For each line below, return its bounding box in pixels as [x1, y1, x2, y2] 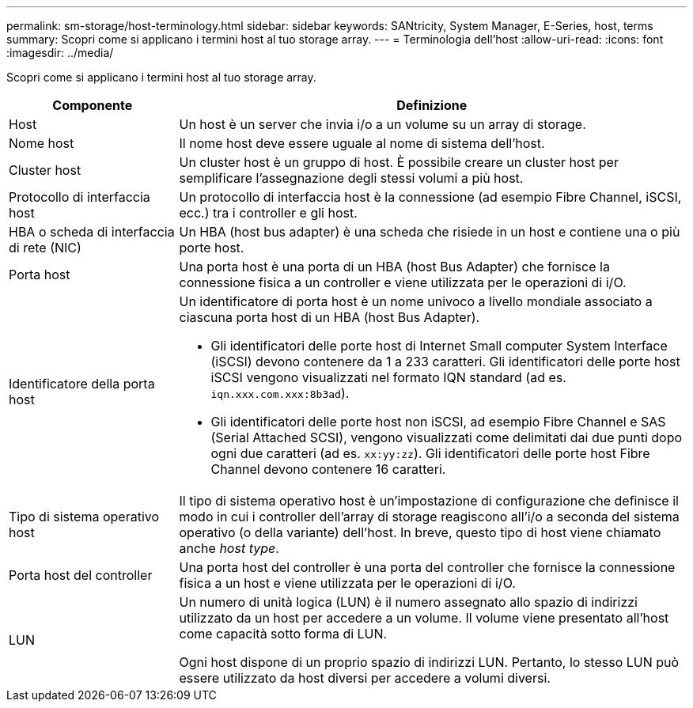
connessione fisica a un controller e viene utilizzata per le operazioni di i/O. [179, 274, 627, 290]
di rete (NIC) [9, 240, 81, 256]
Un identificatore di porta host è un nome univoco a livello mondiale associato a [179, 293, 653, 309]
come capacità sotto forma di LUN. [179, 626, 388, 642]
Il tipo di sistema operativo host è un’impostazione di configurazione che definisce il [179, 493, 679, 509]
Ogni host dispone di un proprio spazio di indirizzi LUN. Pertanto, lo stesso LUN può [179, 654, 680, 670]
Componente [52, 97, 133, 113]
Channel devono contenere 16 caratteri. [210, 461, 446, 477]
